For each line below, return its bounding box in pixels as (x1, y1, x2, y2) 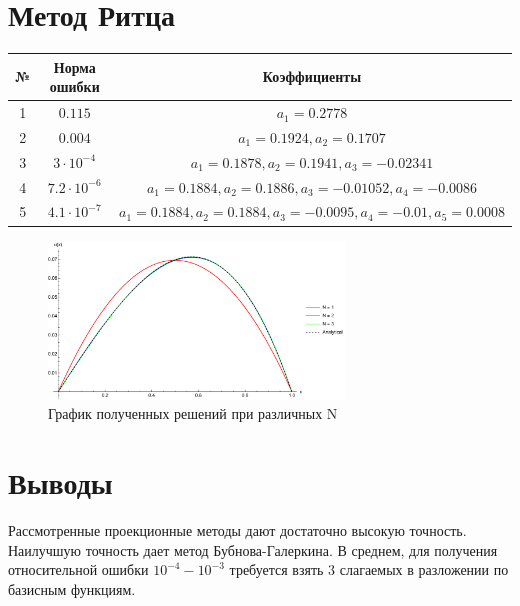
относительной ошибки (8, 559, 149, 580)
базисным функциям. (8, 578, 136, 599)
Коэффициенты (262, 66, 362, 87)
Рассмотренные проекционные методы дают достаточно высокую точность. (8, 519, 467, 540)
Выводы (8, 462, 113, 503)
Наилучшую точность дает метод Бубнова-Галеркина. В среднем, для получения (8, 539, 498, 560)
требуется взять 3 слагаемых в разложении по (229, 559, 509, 580)
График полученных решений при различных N (48, 403, 338, 424)
